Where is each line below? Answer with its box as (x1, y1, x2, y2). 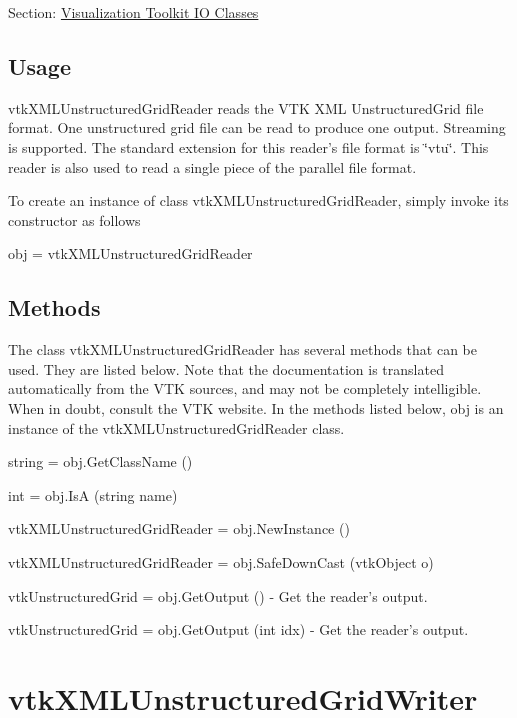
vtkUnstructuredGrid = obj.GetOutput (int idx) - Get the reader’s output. (8, 619, 469, 640)
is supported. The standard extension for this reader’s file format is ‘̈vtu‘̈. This (8, 136, 489, 157)
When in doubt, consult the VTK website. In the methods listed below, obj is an (8, 397, 504, 418)
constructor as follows (8, 209, 141, 230)
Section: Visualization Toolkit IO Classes (8, 2, 259, 22)
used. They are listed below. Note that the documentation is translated (8, 358, 444, 379)
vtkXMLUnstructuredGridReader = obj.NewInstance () (8, 518, 350, 539)
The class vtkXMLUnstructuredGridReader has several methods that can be (8, 339, 477, 360)
